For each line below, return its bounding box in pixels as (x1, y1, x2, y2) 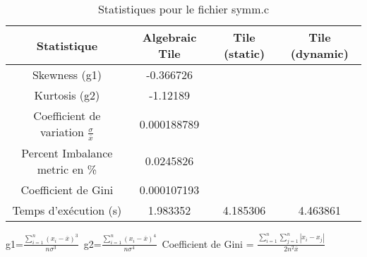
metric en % (37, 160, 97, 177)
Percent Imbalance (21, 144, 113, 161)
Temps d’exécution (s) (12, 201, 122, 218)
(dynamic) (290, 45, 349, 61)
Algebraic (142, 29, 197, 45)
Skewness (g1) (32, 66, 102, 83)
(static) (223, 45, 265, 61)
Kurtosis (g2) (34, 87, 100, 103)
